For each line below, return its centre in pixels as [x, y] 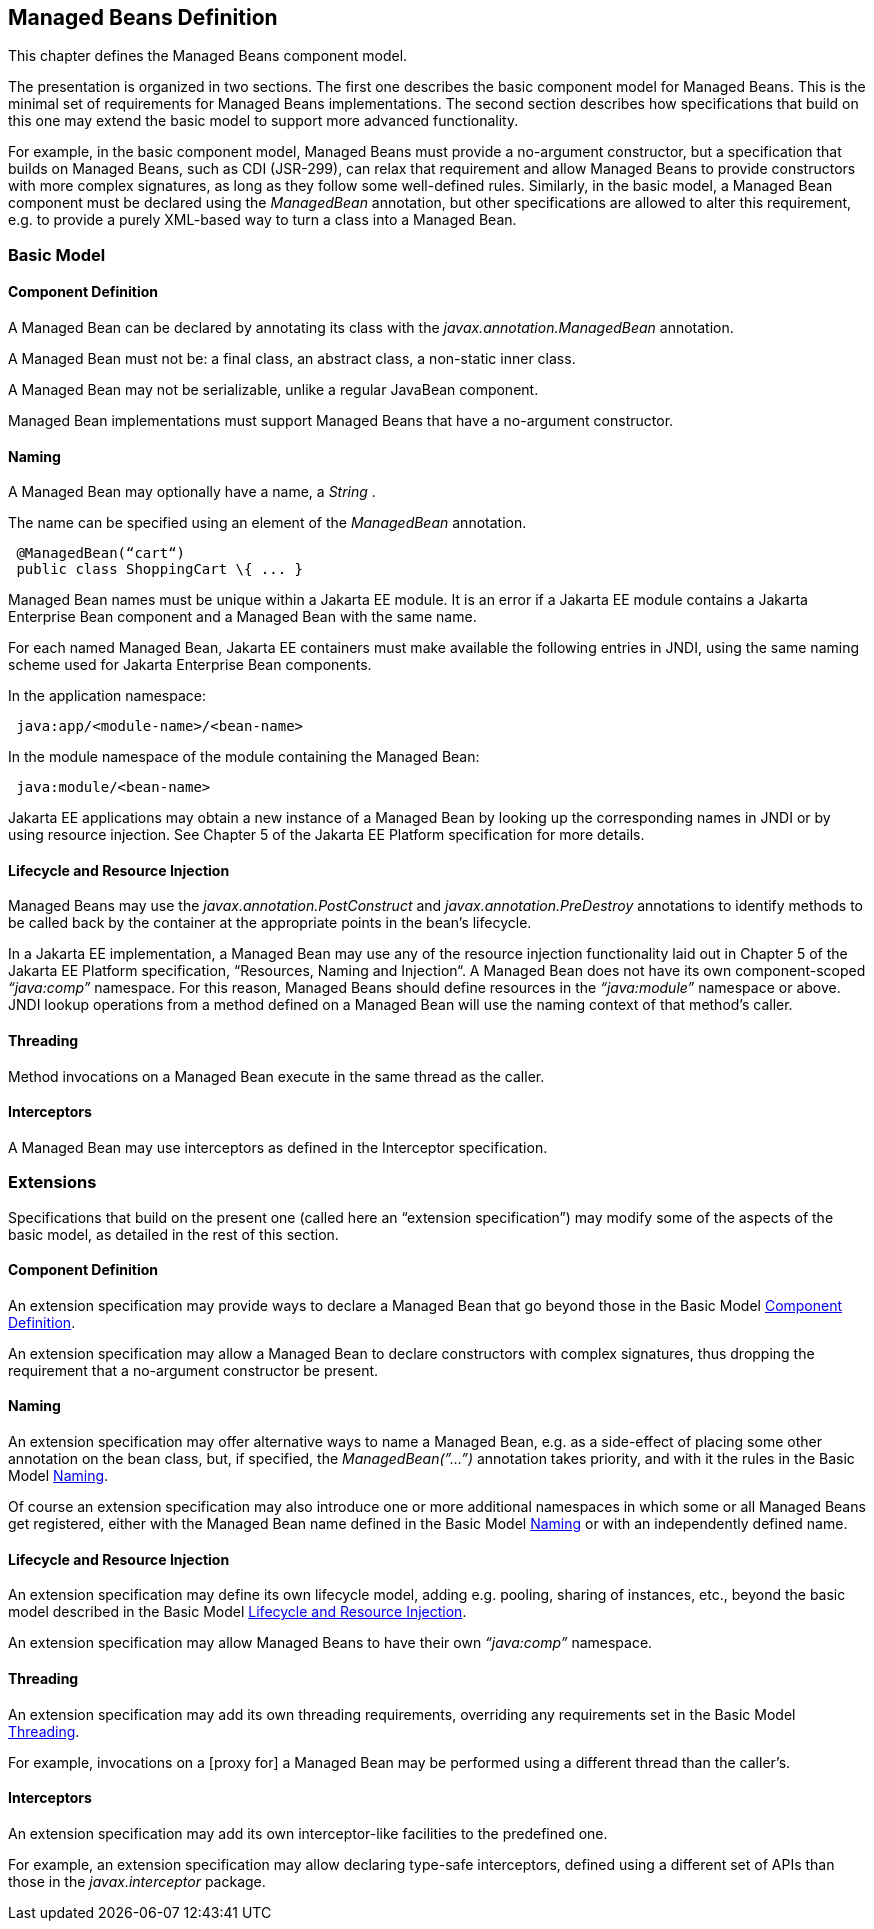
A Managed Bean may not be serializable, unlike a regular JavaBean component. [273, 390]
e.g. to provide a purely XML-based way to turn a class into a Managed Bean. [262, 220]
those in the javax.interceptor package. [137, 1881]
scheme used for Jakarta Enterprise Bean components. [190, 665]
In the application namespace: [107, 696]
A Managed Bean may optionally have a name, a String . [192, 492]
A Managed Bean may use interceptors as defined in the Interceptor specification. [278, 1147]
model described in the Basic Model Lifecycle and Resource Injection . [237, 1612]
